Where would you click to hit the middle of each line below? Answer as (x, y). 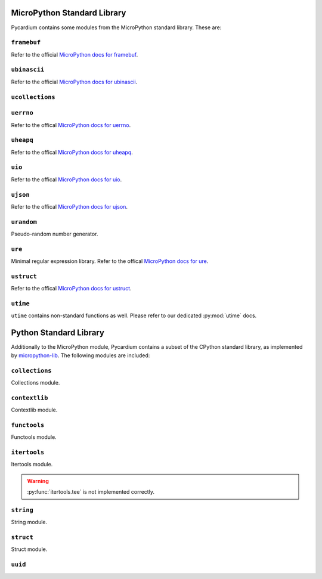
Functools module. (34, 437)
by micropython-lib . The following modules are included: (80, 355)
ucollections (33, 97)
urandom (24, 222)
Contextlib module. (34, 410)
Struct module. (29, 549)
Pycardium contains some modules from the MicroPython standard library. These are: (116, 27)
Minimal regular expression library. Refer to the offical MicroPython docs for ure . (110, 261)
